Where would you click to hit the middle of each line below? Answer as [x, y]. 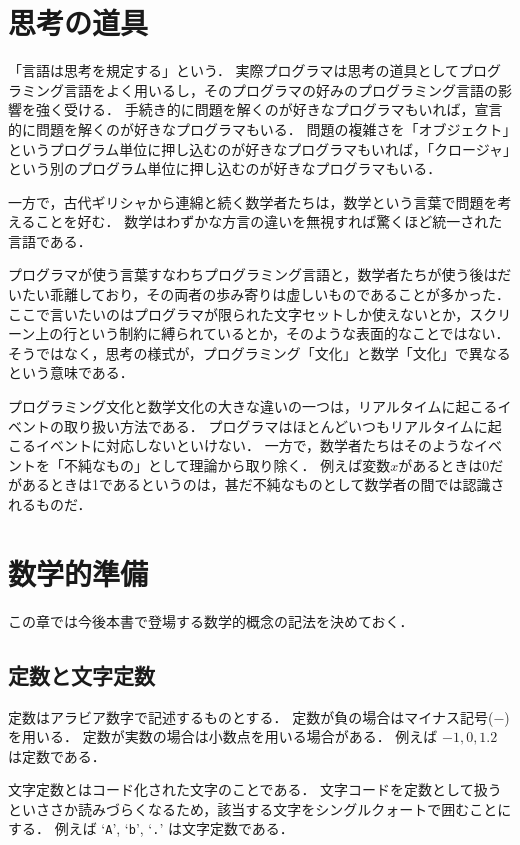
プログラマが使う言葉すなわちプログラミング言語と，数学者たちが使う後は [253, 274]
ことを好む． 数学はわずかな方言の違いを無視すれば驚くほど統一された [269, 221]
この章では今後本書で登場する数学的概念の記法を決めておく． [211, 620]
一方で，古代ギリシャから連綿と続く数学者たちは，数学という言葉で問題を [253, 201]
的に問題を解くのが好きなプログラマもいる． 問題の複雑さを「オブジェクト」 [259, 128]
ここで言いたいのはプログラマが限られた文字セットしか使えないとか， [239, 313]
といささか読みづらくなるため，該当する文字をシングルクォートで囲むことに [260, 808]
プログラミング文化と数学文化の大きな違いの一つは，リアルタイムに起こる [253, 406]
